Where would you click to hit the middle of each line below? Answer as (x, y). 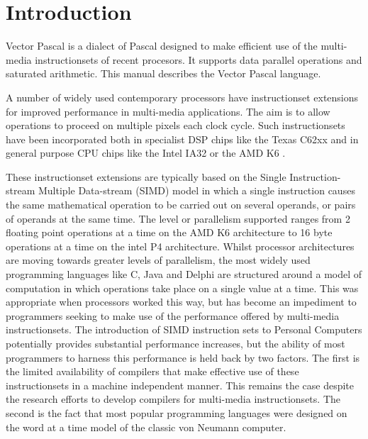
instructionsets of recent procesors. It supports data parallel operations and (199, 59)
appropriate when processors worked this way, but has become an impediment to (181, 302)
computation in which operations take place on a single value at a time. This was (182, 288)
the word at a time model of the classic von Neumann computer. (146, 427)
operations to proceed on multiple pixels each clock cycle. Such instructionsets (175, 125)
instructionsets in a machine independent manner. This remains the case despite (180, 385)
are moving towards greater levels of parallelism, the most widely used (158, 260)
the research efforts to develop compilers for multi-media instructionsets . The (173, 399)
